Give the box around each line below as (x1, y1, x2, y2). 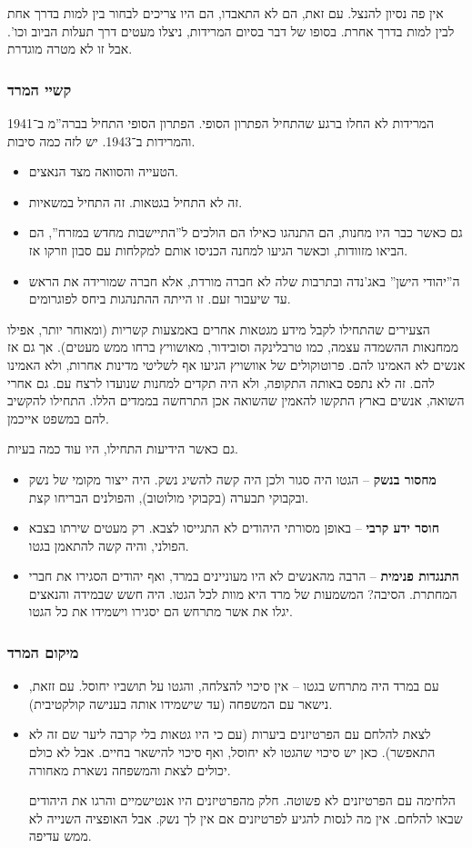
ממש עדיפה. (28, 826, 92, 845)
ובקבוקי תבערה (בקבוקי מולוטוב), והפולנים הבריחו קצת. (28, 487, 309, 506)
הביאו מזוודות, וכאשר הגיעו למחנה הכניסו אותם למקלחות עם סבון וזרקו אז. (28, 240, 408, 259)
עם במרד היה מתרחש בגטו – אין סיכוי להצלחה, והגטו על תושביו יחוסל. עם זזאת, (28, 676, 439, 695)
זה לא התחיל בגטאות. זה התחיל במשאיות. (28, 192, 243, 211)
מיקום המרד (7, 640, 79, 663)
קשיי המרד (7, 77, 72, 100)
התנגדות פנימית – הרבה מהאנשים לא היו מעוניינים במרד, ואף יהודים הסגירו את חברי (28, 566, 459, 585)
